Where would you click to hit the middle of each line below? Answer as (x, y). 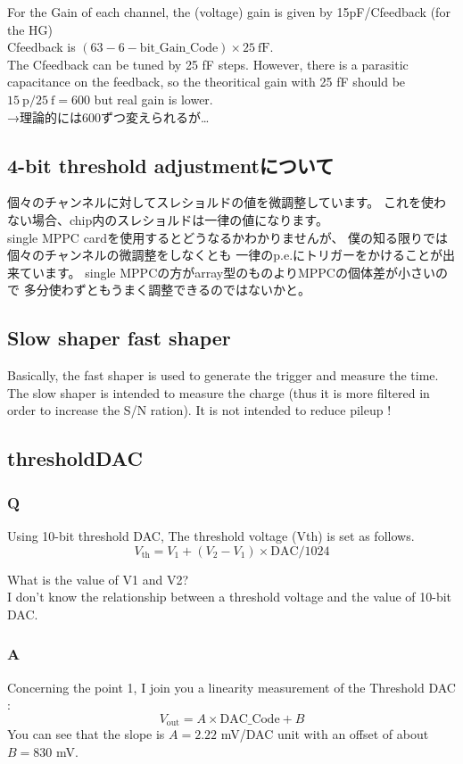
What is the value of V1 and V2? (98, 579)
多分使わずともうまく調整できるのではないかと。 (167, 290)
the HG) (30, 29)
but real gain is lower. (153, 99)
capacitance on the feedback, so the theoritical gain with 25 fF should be (207, 82)
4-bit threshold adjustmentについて (171, 165)
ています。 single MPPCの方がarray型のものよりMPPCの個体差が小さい (227, 272)
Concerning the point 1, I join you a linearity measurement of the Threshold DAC (231, 687)
